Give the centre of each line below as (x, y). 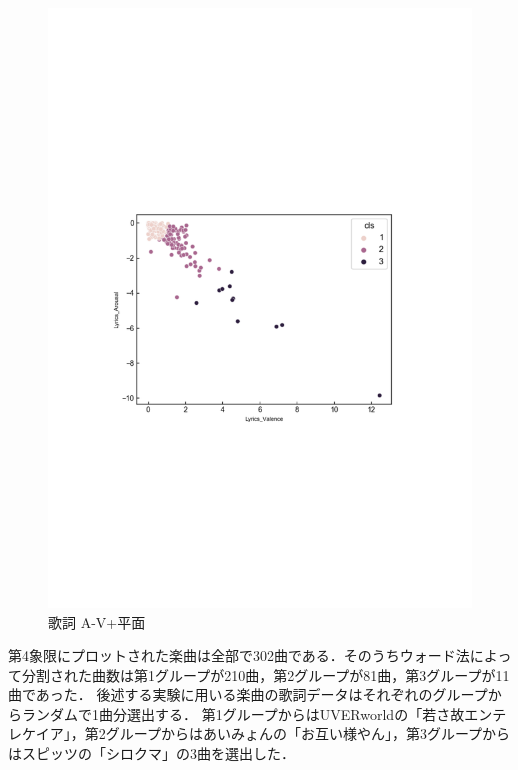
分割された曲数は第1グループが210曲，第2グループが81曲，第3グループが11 (265, 674)
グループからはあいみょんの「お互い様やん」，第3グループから (308, 733)
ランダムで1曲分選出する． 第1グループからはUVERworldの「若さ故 (243, 713)
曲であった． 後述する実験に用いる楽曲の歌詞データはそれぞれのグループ (248, 694)
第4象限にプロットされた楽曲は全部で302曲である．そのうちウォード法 (239, 655)
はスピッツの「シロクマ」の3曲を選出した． (151, 753)
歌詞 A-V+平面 (97, 621)
